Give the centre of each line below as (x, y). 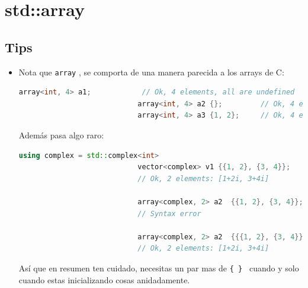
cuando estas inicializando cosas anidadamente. (104, 279)
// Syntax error (169, 213)
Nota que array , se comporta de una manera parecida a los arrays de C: (151, 72)
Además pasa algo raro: (61, 135)
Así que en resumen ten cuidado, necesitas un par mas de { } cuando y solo (159, 268)
